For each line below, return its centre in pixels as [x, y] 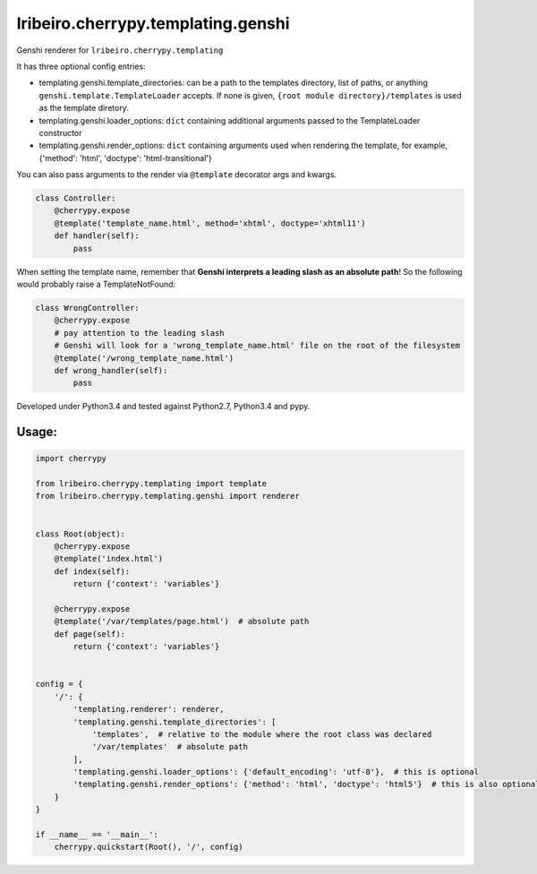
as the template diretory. [84, 108]
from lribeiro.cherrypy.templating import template [151, 484]
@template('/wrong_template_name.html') [144, 358]
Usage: [37, 432]
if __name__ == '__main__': [97, 835]
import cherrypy [71, 458]
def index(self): [92, 571]
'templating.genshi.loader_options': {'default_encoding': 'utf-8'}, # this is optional [276, 772]
